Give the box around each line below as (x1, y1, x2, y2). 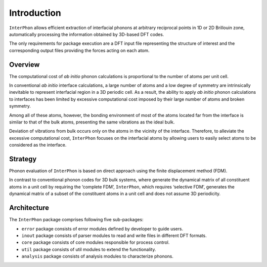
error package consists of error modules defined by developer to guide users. (21, 226, 183, 231)
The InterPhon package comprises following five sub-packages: (9, 217, 143, 223)
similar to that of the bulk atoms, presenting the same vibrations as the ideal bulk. (9, 119, 175, 125)
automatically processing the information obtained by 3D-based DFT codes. (9, 31, 164, 37)
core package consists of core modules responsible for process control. (21, 239, 170, 245)
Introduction (9, 7, 61, 18)
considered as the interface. (9, 142, 67, 148)
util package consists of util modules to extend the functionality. (21, 246, 156, 252)
